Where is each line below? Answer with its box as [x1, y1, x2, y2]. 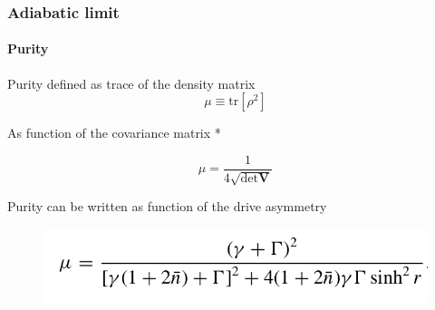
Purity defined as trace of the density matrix [7, 73, 256, 92]
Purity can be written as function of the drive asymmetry [7, 197, 327, 216]
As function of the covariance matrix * [7, 123, 221, 142]
